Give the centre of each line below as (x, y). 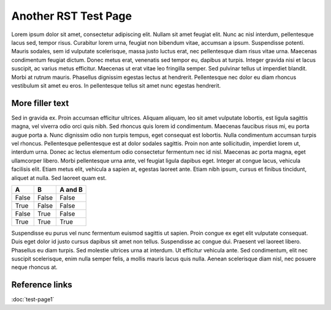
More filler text (40, 103)
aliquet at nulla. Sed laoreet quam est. (59, 178)
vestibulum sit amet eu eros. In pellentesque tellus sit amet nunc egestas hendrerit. (116, 85)
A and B (71, 189)
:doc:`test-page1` (33, 300)
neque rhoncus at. (34, 267)
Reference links (42, 285)
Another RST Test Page (71, 16)
